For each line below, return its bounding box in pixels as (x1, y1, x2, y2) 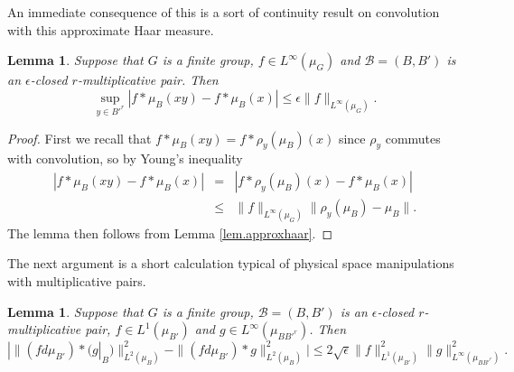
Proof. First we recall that (7, 128, 152, 147)
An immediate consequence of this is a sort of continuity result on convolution (7, 3, 440, 21)
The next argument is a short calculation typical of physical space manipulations (7, 254, 454, 273)
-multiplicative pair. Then (77, 70, 219, 89)
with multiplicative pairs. (7, 272, 146, 291)
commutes (385, 128, 441, 147)
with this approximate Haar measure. (7, 20, 214, 39)
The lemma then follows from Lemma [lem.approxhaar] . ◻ (7, 223, 333, 242)
